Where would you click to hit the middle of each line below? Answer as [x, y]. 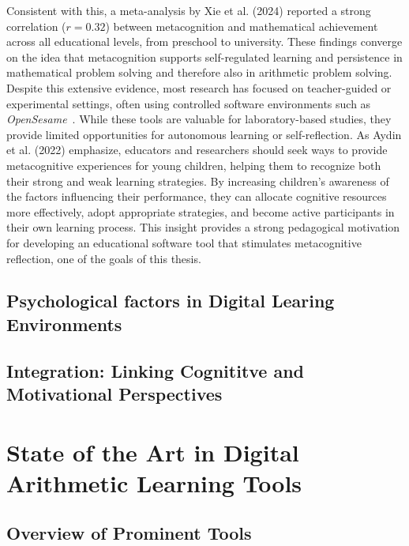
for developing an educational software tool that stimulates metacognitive [184, 242]
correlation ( [36, 26]
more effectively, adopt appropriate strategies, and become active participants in [201, 211]
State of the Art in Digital [153, 452]
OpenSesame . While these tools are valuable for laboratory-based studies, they [199, 119]
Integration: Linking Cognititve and [156, 370]
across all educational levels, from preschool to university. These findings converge [204, 41]
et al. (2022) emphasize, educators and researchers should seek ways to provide [197, 150]
